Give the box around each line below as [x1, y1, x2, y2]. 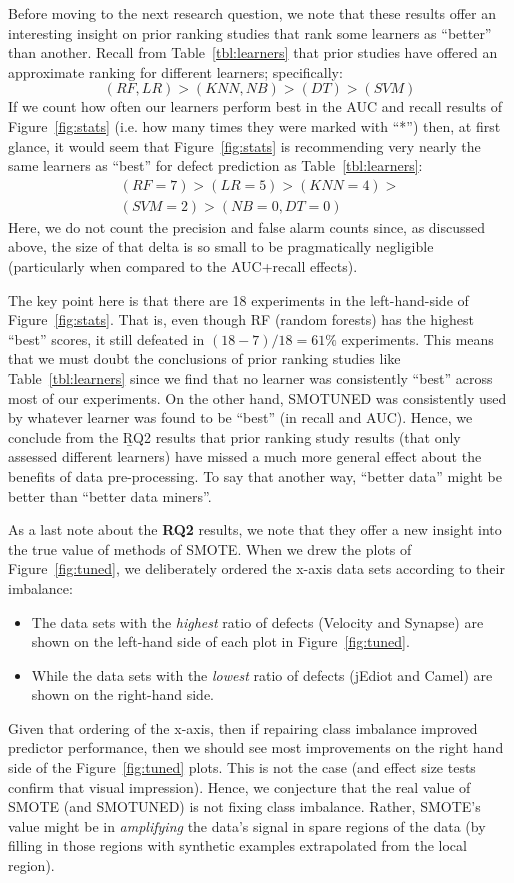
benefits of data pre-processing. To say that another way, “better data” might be [8, 465, 502, 486]
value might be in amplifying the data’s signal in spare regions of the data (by [8, 815, 486, 836]
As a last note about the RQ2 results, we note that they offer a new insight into [8, 519, 502, 540]
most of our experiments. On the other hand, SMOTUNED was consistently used [8, 387, 507, 408]
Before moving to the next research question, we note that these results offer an [8, 3, 496, 23]
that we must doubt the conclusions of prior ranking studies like [8, 348, 401, 369]
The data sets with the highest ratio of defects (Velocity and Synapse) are [31, 611, 484, 632]
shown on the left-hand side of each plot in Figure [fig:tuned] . [31, 631, 410, 652]
